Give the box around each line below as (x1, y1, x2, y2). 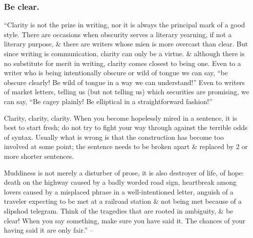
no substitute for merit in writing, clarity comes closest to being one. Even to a (4, 58, 241, 68)
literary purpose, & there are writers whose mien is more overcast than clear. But (4, 39, 248, 49)
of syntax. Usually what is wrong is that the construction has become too (4, 131, 224, 142)
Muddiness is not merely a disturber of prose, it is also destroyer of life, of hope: (4, 167, 244, 177)
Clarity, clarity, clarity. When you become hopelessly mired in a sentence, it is (4, 112, 237, 123)
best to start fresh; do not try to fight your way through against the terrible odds (4, 122, 248, 132)
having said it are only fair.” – (4, 225, 93, 235)
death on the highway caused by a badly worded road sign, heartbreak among (4, 177, 236, 187)
